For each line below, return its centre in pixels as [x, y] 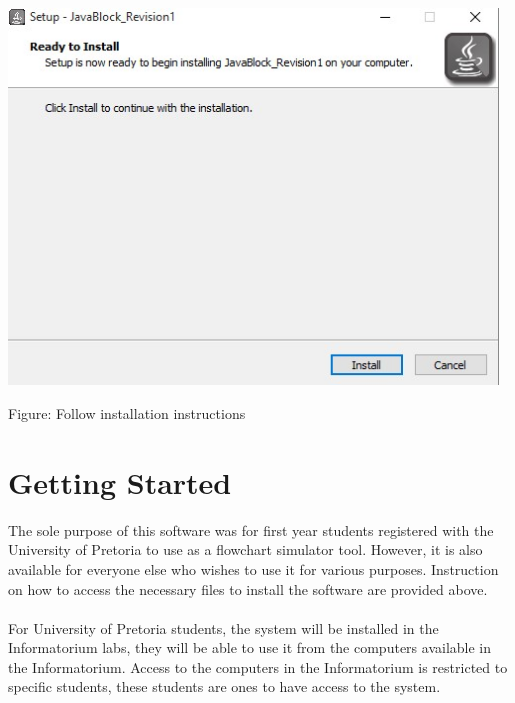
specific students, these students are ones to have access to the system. [224, 686]
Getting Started [120, 481]
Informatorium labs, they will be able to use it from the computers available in [249, 647]
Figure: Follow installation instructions [127, 413]
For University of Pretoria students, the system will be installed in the [223, 627]
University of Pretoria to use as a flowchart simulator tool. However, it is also [245, 549]
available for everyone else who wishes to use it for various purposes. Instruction [253, 568]
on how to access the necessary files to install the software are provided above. [248, 588]
